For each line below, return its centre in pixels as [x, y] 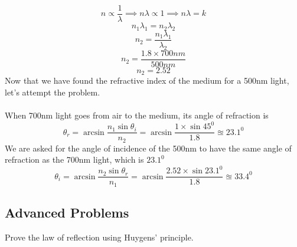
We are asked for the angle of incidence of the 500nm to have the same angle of [148, 148]
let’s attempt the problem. [53, 92]
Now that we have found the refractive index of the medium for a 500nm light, [147, 80]
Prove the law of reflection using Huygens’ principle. [99, 237]
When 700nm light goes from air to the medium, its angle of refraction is [137, 115]
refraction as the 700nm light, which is [74, 159]
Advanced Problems [67, 213]
